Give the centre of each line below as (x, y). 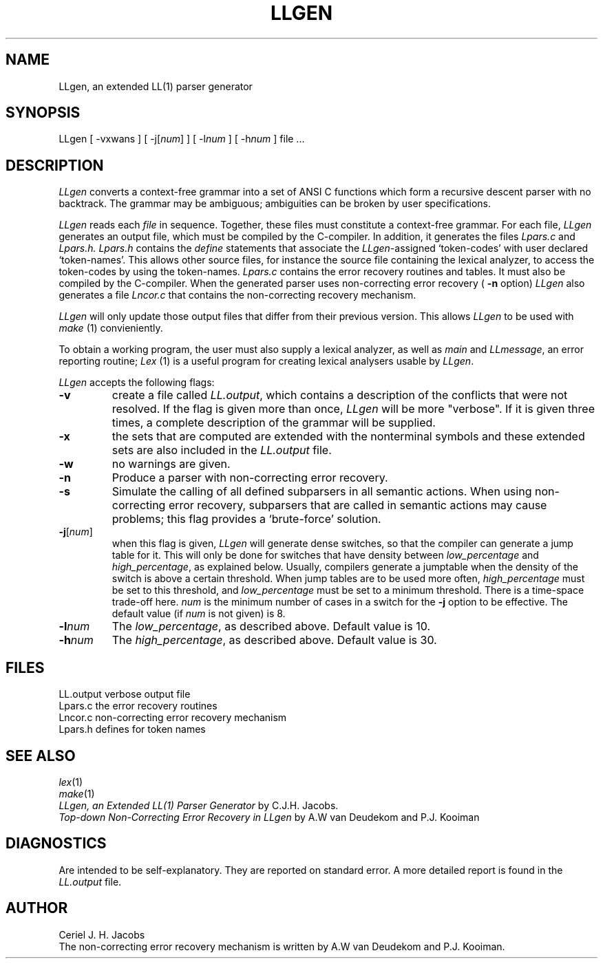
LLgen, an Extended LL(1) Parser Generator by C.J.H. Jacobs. (199, 805)
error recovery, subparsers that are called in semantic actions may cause (358, 505)
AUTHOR (37, 908)
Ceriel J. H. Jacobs (102, 934)
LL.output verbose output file (125, 694)
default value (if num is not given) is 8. (199, 614)
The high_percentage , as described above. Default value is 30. (274, 640)
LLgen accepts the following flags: (137, 383)
